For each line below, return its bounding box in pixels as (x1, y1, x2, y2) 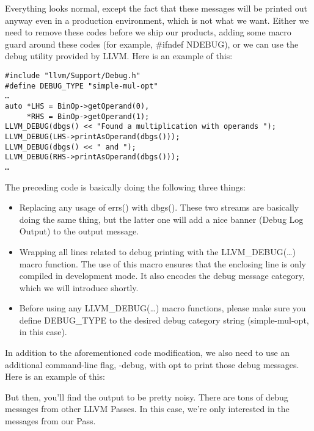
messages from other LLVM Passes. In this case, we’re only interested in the (5, 402, 290, 415)
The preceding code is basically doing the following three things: (5, 180, 246, 193)
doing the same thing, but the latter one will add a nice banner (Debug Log (19, 212, 304, 225)
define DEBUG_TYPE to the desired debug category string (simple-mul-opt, (19, 313, 309, 326)
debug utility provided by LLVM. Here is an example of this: (5, 49, 233, 62)
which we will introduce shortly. (19, 281, 139, 294)
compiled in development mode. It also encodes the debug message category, (19, 269, 305, 282)
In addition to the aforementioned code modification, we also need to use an (5, 346, 290, 359)
